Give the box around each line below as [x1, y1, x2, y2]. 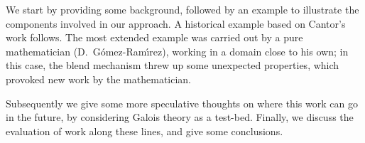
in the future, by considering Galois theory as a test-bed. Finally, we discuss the [6, 110, 354, 125]
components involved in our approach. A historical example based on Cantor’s [6, 16, 346, 31]
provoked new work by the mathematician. [6, 71, 192, 86]
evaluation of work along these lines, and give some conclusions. [6, 123, 283, 138]
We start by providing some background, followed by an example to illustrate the [6, 2, 359, 16]
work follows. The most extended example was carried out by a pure [6, 30, 303, 45]
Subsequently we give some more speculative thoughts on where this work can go [6, 95, 358, 110]
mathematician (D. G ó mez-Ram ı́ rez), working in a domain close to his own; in [6, 43, 349, 58]
